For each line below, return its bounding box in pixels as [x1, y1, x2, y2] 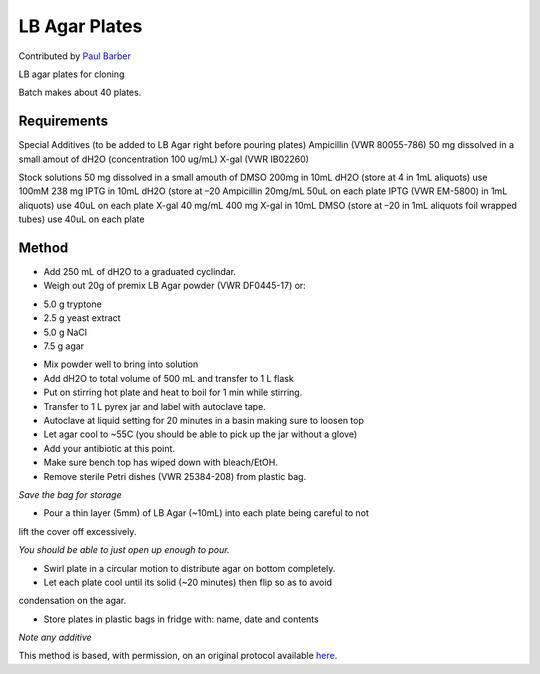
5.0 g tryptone [43, 298, 102, 310]
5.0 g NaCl [43, 326, 87, 338]
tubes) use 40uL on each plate [18, 213, 145, 225]
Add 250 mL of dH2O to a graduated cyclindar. [43, 266, 237, 278]
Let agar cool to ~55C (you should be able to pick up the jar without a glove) [43, 428, 358, 440]
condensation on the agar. [18, 595, 127, 607]
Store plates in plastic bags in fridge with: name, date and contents [43, 613, 319, 625]
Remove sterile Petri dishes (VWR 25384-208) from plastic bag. [43, 470, 307, 482]
